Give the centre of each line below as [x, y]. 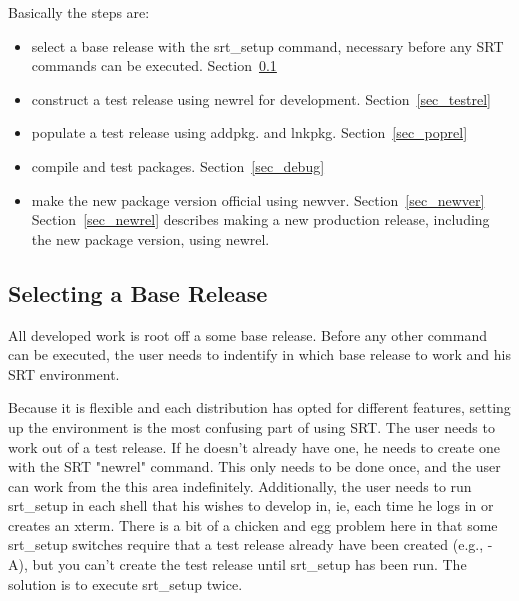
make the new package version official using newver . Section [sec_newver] [258, 199]
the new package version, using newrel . [150, 238]
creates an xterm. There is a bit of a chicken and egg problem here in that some [253, 524]
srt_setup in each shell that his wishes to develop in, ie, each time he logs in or [251, 505]
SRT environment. [64, 373]
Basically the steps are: [79, 12]
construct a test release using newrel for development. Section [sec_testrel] [261, 98]
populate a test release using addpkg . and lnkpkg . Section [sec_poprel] [249, 132]
